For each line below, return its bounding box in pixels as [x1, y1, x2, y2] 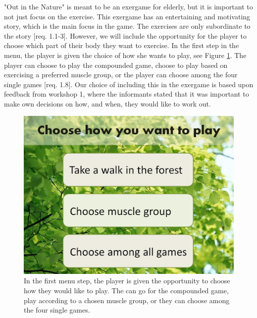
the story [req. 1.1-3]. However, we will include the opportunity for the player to [4, 30, 247, 41]
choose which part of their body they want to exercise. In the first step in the [4, 40, 239, 51]
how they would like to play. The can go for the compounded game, [24, 285, 229, 295]
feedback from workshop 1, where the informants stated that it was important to [4, 89, 249, 99]
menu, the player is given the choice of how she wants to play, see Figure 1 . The [4, 50, 247, 60]
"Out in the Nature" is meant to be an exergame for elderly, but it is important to [4, 1, 253, 11]
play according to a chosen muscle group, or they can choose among [24, 295, 230, 305]
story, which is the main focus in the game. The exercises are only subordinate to [4, 21, 251, 31]
